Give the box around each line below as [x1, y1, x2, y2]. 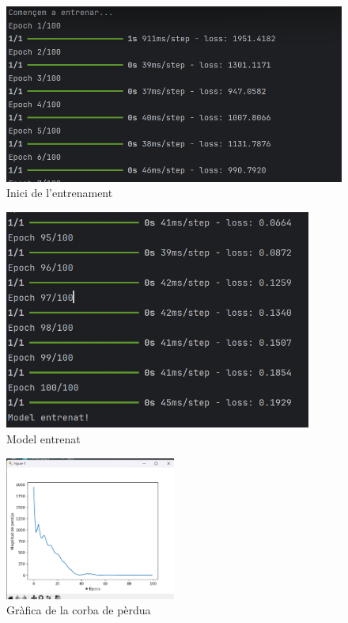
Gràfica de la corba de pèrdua [6, 602, 151, 618]
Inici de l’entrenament [6, 184, 113, 201]
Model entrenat [6, 430, 81, 446]
